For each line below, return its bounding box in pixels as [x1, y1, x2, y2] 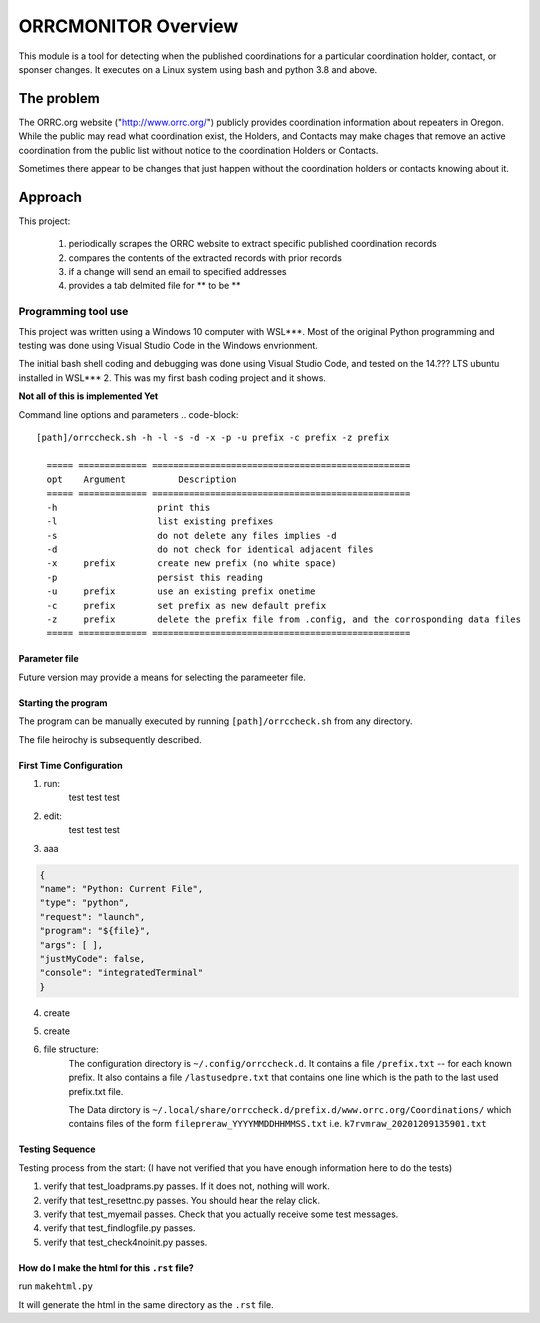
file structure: [43, 1043, 99, 1055]
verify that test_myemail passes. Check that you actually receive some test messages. [43, 1208, 399, 1220]
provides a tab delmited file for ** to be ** [68, 280, 241, 292]
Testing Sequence [18, 1143, 96, 1155]
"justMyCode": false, [39, 953, 146, 964]
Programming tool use [18, 305, 129, 319]
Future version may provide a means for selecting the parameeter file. [18, 671, 307, 683]
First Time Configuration [18, 759, 124, 771]
